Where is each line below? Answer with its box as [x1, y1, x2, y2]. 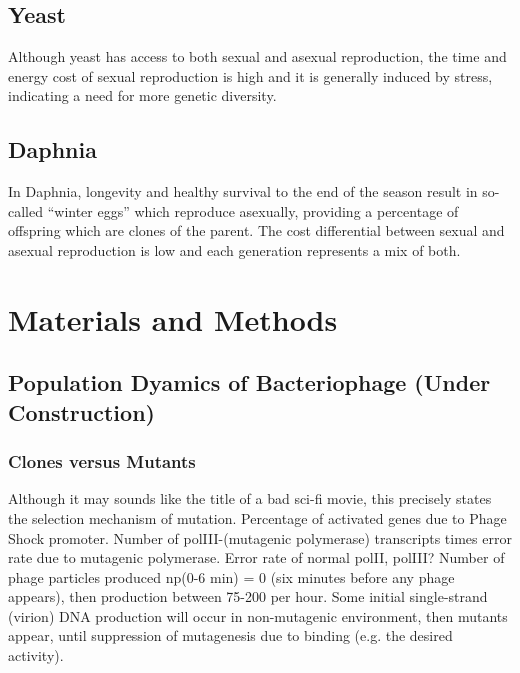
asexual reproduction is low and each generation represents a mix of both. [8, 239, 461, 260]
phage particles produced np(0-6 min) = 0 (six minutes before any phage [8, 566, 455, 587]
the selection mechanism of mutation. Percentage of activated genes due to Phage [8, 507, 507, 528]
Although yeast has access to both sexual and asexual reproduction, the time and [8, 46, 507, 67]
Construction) [8, 396, 155, 427]
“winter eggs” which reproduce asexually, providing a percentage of [47, 200, 459, 221]
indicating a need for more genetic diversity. [8, 85, 277, 106]
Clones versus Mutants [8, 449, 196, 474]
